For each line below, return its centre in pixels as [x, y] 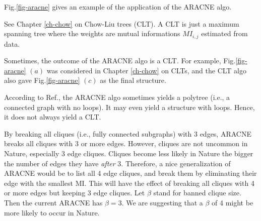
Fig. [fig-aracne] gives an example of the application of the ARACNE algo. [118, 7]
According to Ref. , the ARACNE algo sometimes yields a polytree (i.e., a [117, 97]
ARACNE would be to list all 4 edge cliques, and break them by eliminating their [130, 173]
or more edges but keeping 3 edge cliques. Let [75, 193]
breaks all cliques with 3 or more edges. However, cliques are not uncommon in [126, 143]
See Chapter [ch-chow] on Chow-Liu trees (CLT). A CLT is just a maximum [122, 23]
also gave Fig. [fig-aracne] [42, 80]
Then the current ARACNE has [53, 202]
